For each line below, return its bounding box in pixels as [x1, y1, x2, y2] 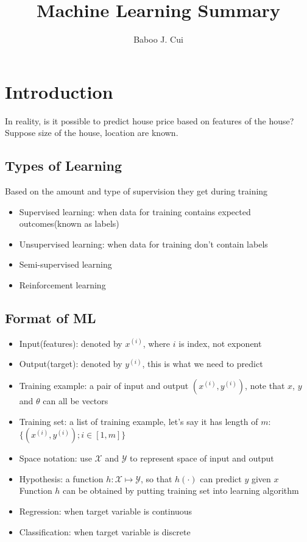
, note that [245, 379, 285, 391]
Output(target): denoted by [19, 357, 122, 370]
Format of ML [5, 308, 96, 327]
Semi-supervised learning [19, 258, 112, 271]
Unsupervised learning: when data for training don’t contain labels [19, 237, 268, 250]
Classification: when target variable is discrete [19, 525, 191, 538]
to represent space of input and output [130, 452, 274, 465]
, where [143, 337, 171, 349]
